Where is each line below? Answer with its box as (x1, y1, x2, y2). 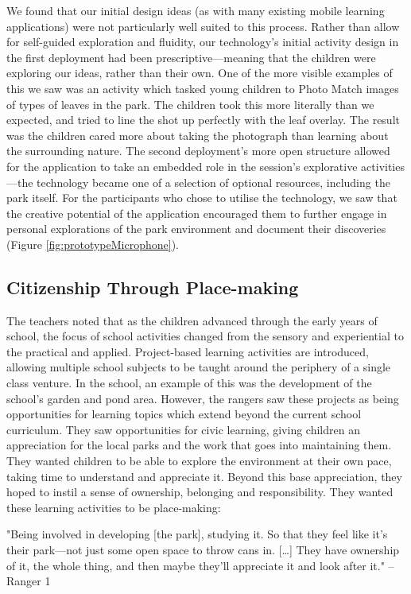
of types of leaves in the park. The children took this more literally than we (6, 95, 374, 112)
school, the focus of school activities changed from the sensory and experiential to (6, 328, 404, 344)
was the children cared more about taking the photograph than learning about (6, 126, 389, 143)
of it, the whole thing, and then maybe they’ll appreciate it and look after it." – (6, 557, 394, 573)
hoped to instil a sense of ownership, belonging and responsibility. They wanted (6, 483, 394, 500)
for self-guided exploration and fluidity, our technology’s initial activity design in (6, 33, 399, 50)
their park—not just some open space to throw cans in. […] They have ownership (6, 542, 400, 558)
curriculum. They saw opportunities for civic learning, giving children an (6, 421, 360, 437)
